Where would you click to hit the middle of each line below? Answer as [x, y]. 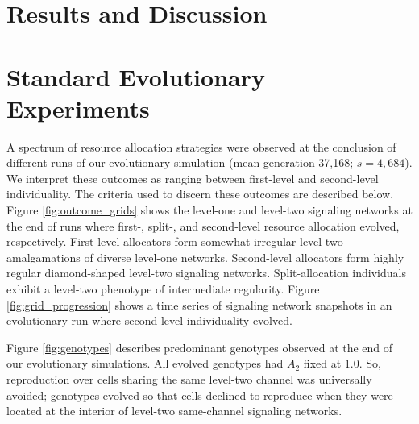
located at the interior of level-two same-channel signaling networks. [174, 411]
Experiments [78, 108]
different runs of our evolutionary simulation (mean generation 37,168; [180, 162]
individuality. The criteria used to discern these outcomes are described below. [200, 194]
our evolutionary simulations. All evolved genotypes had [145, 363]
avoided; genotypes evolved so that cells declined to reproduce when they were [200, 395]
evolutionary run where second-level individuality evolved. [149, 320]
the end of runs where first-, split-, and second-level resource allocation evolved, [203, 225]
